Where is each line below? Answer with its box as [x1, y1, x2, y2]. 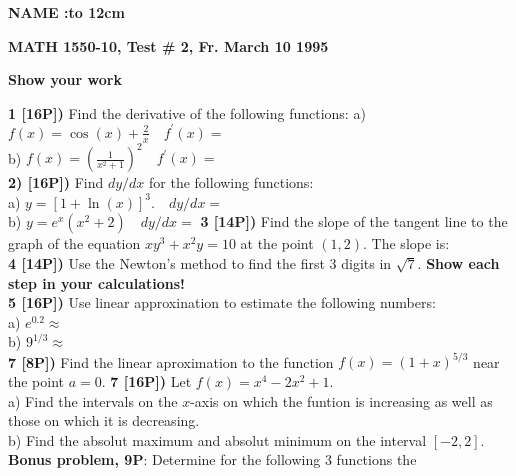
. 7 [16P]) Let [101, 371, 192, 392]
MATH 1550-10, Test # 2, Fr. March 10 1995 [8, 35, 329, 56]
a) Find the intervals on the [8, 390, 178, 411]
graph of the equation [8, 233, 141, 254]
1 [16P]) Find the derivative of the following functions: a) [8, 102, 366, 123]
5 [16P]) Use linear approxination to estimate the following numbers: [8, 292, 436, 313]
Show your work [8, 69, 122, 90]
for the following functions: [149, 172, 314, 193]
